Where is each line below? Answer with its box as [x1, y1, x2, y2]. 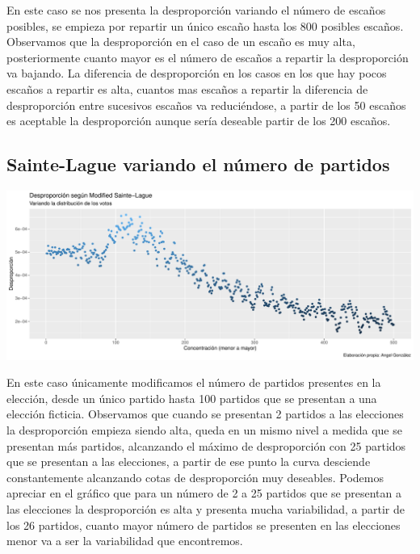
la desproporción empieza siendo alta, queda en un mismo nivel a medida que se [6, 422, 402, 438]
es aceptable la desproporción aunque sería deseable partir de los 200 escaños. [6, 112, 391, 129]
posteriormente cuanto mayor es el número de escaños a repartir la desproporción [6, 48, 409, 65]
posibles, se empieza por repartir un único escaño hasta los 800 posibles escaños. [6, 17, 404, 34]
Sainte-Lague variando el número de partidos [6, 152, 390, 177]
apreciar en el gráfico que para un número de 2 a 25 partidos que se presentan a [6, 485, 401, 502]
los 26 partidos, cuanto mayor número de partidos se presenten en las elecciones [6, 516, 401, 533]
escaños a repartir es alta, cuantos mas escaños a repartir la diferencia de [6, 80, 368, 97]
